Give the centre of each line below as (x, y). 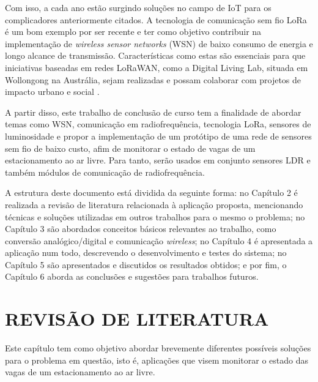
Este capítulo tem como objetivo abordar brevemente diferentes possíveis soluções (158, 348)
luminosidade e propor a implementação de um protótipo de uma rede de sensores (158, 136)
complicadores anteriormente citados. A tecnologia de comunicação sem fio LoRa (156, 19)
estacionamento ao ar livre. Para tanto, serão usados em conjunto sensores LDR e (158, 160)
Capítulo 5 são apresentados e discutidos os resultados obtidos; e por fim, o (146, 264)
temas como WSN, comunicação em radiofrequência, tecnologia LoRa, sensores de (158, 124)
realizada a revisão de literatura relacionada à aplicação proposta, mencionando (154, 204)
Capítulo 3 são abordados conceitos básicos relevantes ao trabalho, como (141, 229)
